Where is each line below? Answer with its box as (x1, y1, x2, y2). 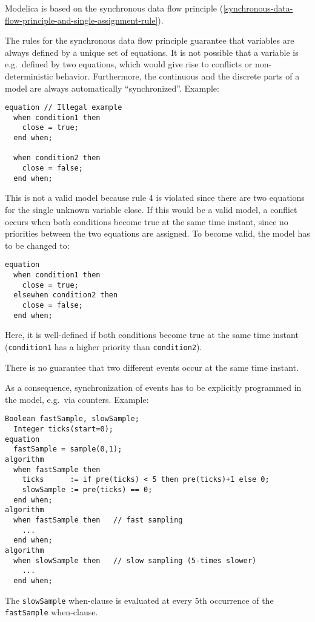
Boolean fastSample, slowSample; (5, 414, 139, 424)
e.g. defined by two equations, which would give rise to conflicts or (5, 58, 253, 70)
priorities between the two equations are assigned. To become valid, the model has (5, 227, 310, 240)
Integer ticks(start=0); (13, 425, 113, 433)
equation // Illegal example (5, 103, 122, 112)
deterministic (5, 69, 53, 82)
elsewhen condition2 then (13, 291, 118, 300)
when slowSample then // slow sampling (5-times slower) (13, 556, 257, 565)
